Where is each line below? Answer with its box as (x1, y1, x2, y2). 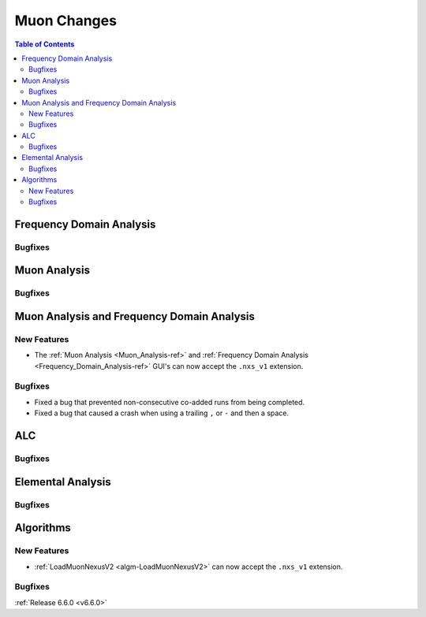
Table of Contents (14, 39, 75, 49)
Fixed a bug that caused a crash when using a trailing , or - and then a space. (34, 408, 290, 418)
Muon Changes (14, 12, 118, 29)
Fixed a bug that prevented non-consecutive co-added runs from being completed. (34, 397, 305, 407)
